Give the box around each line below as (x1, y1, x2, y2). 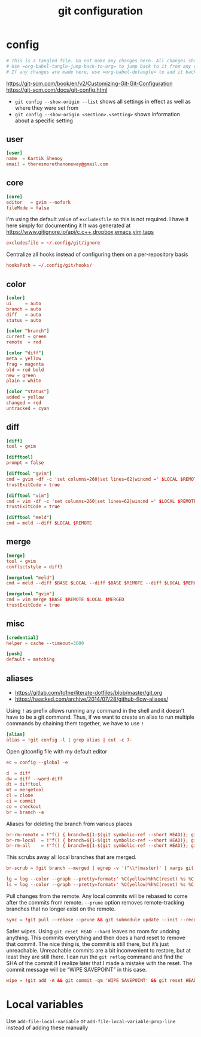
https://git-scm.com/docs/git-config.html (6, 86, 108, 94)
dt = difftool (6, 781, 42, 788)
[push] (6, 651, 23, 657)
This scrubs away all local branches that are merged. (6, 854, 137, 861)
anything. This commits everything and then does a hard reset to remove (6, 934, 185, 941)
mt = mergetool (6, 787, 44, 793)
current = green (6, 334, 47, 340)
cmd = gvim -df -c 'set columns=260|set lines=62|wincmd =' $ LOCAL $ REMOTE (6, 476, 199, 482)
